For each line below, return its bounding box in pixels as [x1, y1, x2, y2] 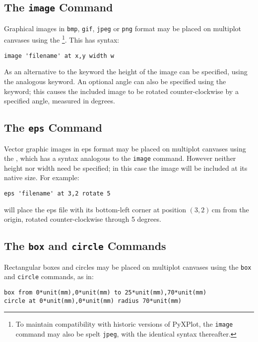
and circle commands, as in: [4, 271, 94, 282]
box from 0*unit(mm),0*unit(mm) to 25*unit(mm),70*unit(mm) [4, 289, 207, 296]
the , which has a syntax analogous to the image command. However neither [4, 153, 236, 163]
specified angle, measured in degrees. [4, 96, 115, 106]
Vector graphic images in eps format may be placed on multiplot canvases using [4, 143, 246, 153]
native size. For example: [4, 172, 79, 183]
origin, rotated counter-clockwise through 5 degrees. [4, 214, 161, 224]
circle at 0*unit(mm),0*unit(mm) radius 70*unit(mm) [4, 297, 182, 304]
